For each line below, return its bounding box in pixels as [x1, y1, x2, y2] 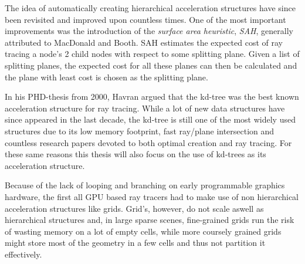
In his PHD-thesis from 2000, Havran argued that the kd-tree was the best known [5, 90, 299, 103]
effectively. [5, 248, 42, 260]
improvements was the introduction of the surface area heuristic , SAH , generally [5, 25, 293, 37]
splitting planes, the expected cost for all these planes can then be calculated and [5, 59, 297, 71]
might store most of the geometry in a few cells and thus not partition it [5, 236, 266, 249]
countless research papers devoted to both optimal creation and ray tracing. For [5, 136, 292, 148]
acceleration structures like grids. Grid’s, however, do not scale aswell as [5, 202, 264, 214]
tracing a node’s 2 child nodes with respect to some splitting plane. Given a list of [5, 48, 300, 60]
